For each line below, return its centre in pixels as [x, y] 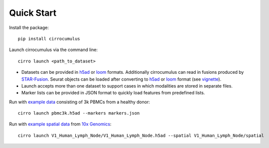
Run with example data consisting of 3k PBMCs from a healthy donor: [79, 102]
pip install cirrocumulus [49, 39]
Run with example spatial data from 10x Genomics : [60, 124]
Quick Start [33, 13]
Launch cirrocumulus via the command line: [53, 50]
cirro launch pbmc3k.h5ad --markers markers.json [79, 113]
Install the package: [29, 28]
